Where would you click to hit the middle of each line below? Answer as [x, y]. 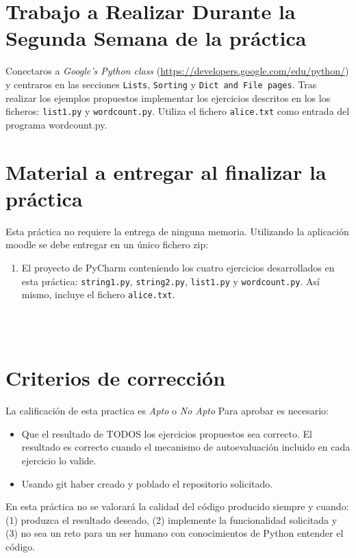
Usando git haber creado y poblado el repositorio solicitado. [147, 483]
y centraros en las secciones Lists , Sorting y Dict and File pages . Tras [161, 84]
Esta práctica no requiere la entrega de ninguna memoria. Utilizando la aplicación [177, 231]
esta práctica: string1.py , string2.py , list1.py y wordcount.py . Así [170, 281]
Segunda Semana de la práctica [156, 38]
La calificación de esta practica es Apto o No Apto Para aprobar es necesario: [167, 411]
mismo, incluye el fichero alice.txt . [98, 294]
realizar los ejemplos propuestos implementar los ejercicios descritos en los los [168, 97]
